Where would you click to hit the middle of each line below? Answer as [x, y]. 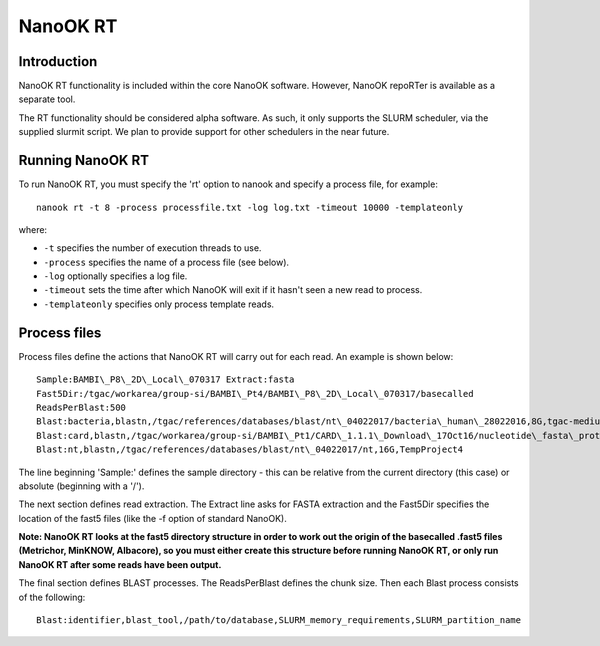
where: [33, 229]
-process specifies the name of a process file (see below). [166, 262]
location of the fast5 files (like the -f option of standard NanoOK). [152, 518]
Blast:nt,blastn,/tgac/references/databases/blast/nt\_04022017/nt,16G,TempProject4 [250, 449]
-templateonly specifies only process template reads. [159, 304]
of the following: [52, 597]
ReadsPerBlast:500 [81, 407]
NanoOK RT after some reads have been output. [120, 564]
